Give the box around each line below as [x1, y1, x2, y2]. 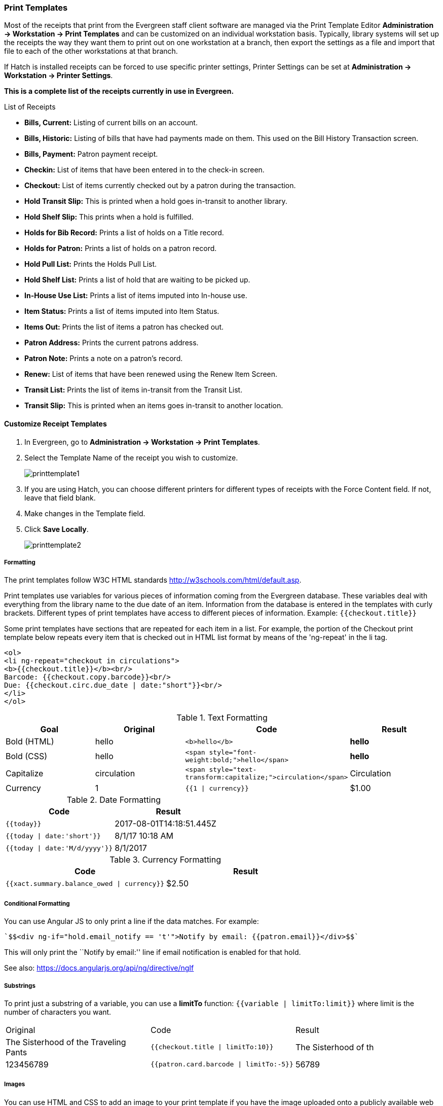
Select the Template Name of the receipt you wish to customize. [24, 453, 238, 462]
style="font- [209, 748, 257, 757]
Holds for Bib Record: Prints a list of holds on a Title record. [24, 228, 224, 237]
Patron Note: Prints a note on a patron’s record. [24, 354, 183, 363]
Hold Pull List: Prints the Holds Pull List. [24, 260, 157, 269]
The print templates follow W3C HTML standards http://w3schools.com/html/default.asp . [4, 576, 302, 585]
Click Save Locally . [24, 524, 89, 533]
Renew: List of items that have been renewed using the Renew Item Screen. [24, 370, 278, 379]
